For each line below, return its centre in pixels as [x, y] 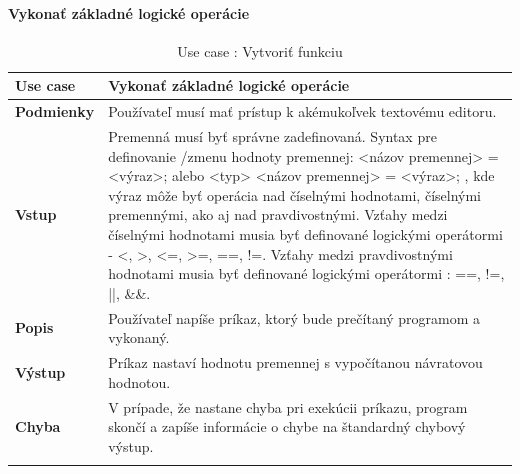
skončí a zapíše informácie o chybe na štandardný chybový [287, 426]
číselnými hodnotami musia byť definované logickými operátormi [305, 234]
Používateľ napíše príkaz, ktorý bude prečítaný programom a [294, 317]
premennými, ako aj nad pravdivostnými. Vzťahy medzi [278, 214]
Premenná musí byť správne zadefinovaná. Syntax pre [272, 136]
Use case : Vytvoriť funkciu [260, 50]
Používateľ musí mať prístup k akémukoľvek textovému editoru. [302, 111]
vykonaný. [139, 337]
